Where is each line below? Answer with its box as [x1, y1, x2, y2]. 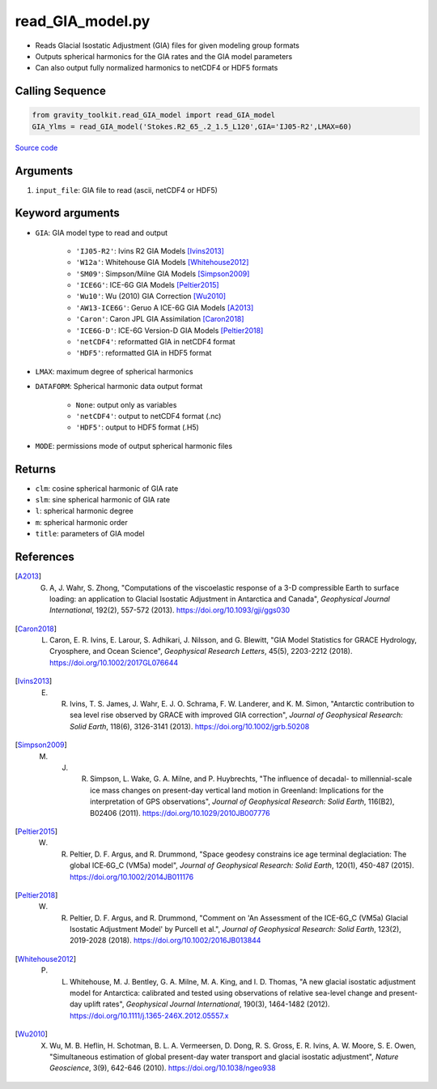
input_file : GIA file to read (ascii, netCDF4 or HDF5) [35, 185, 218, 194]
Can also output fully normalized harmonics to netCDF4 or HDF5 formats [35, 63, 278, 73]
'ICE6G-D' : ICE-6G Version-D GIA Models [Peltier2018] [75, 325, 264, 335]
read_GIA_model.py [15, 12, 151, 30]
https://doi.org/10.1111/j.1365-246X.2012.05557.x [70, 1010, 229, 1020]
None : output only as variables [75, 399, 177, 409]
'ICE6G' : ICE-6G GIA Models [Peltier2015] [75, 280, 219, 290]
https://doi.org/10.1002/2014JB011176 [70, 872, 194, 882]
